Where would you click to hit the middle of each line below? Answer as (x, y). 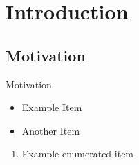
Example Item (52, 107)
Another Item (51, 130)
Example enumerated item (78, 154)
